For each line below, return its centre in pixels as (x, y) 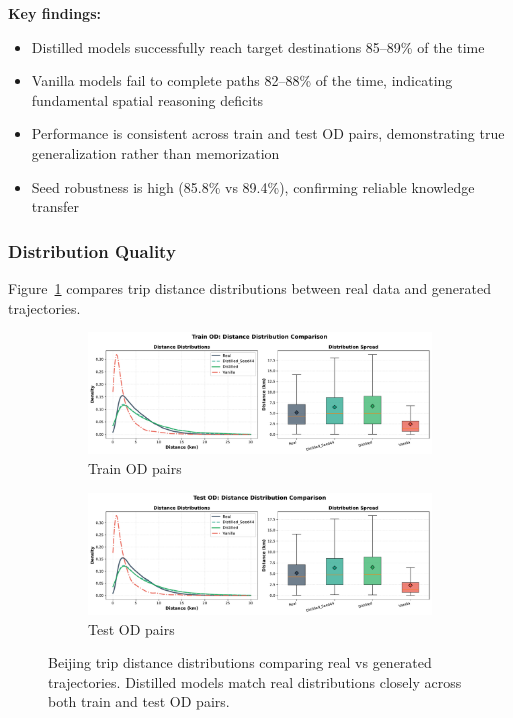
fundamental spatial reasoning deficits (147, 99)
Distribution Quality (92, 250)
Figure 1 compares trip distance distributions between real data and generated (249, 287)
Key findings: (54, 13)
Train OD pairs (135, 468)
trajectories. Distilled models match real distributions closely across (255, 681)
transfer (55, 206)
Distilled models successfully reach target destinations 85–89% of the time (258, 46)
